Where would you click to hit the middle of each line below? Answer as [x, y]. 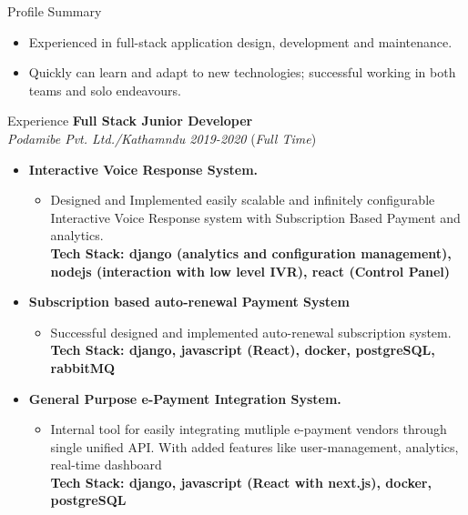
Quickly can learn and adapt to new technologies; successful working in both [242, 72]
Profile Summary [55, 11]
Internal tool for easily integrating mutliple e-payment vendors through [249, 429]
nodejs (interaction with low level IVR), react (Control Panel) [250, 271]
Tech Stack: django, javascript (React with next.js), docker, [241, 482]
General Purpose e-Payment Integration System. [185, 398]
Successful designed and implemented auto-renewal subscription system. [251, 332]
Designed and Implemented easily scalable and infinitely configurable [243, 200]
